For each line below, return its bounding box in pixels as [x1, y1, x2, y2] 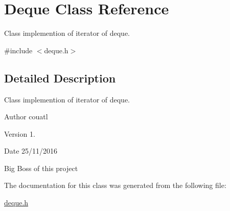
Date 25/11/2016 [4, 145, 58, 156]
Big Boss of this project [4, 162, 78, 173]
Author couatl [4, 111, 48, 122]
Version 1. [4, 128, 35, 139]
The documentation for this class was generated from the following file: [4, 180, 226, 191]
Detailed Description [4, 70, 116, 86]
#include [4, 45, 33, 55]
